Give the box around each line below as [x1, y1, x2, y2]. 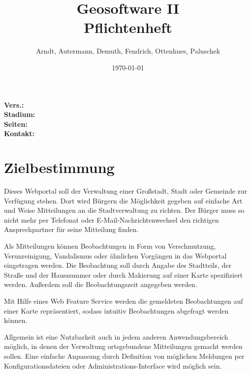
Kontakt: [4, 128, 35, 139]
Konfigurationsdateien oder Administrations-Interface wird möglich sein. [4, 360, 222, 371]
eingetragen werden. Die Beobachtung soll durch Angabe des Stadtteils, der [4, 260, 231, 270]
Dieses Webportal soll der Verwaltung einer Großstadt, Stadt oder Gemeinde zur [4, 186, 248, 196]
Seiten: [4, 118, 28, 129]
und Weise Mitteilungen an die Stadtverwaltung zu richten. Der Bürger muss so [4, 205, 245, 215]
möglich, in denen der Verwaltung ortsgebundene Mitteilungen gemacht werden [4, 341, 243, 351]
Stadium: [4, 109, 35, 119]
